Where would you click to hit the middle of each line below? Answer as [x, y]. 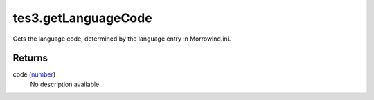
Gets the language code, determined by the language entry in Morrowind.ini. [122, 39]
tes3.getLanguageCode [82, 18]
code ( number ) [34, 74]
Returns [30, 58]
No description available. [66, 84]
